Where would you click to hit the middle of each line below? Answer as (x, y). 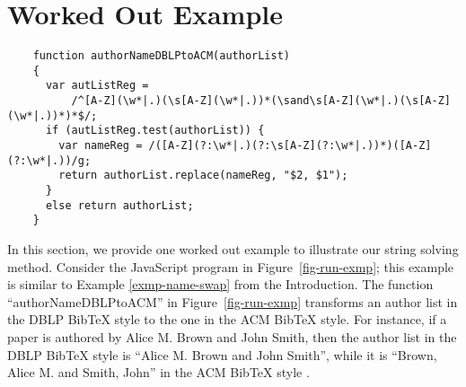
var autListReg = (97, 86)
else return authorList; (119, 205)
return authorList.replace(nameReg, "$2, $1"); (203, 176)
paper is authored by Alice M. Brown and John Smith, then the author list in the (232, 336)
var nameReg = (101, 146)
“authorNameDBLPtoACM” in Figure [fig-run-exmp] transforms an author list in (233, 301)
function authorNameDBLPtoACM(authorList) (161, 56)
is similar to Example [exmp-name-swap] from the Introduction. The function (220, 284)
